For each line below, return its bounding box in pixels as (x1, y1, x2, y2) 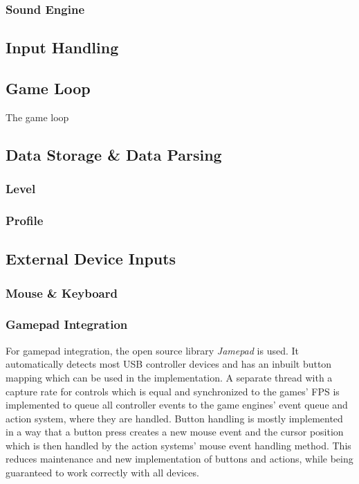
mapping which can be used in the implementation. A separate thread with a (6, 370, 333, 384)
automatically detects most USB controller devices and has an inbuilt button (6, 357, 332, 371)
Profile (6, 211, 44, 228)
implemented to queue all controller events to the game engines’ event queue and (6, 397, 348, 412)
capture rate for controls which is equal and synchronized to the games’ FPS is (6, 384, 340, 398)
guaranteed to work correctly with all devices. (6, 465, 199, 480)
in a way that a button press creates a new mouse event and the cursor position (6, 424, 344, 439)
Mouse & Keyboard (6, 284, 118, 301)
